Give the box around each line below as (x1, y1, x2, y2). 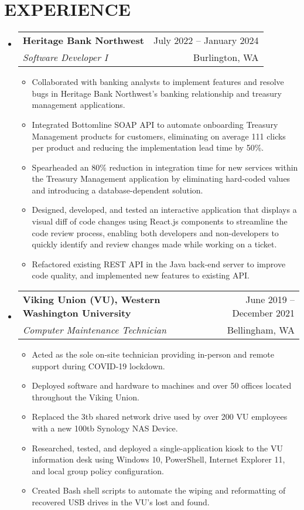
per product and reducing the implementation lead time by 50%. (32, 141, 264, 154)
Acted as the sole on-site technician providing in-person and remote (32, 348, 274, 361)
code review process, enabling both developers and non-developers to (32, 226, 279, 239)
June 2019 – (245, 293, 295, 307)
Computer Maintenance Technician (22, 323, 166, 337)
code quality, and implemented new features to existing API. (32, 269, 250, 281)
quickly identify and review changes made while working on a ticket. (32, 238, 277, 250)
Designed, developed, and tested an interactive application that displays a (32, 203, 297, 216)
